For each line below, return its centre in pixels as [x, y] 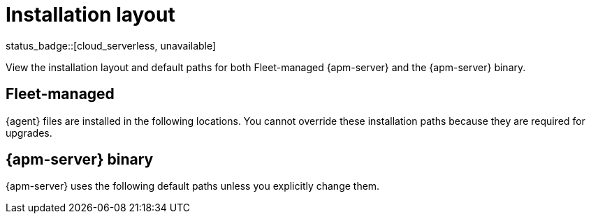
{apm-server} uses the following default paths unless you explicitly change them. [193, 186]
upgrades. [29, 133]
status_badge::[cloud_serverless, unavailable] [111, 45]
